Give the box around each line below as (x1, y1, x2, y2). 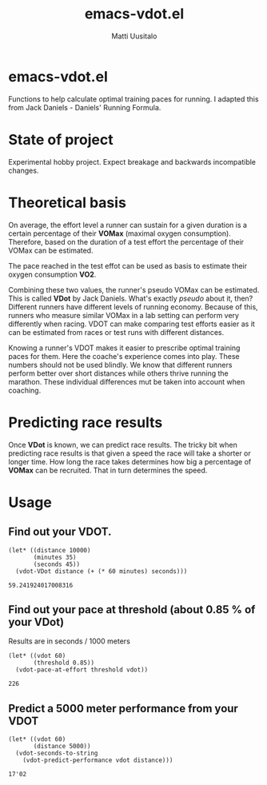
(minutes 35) (33, 553, 78, 561)
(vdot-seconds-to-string (15, 749, 98, 758)
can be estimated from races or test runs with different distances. (8, 327, 225, 337)
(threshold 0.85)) (33, 659, 94, 667)
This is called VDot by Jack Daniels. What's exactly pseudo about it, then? (8, 293, 253, 303)
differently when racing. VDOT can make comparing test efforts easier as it (8, 319, 256, 329)
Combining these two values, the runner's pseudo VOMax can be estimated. (8, 285, 260, 294)
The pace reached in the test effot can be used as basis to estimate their (8, 261, 248, 270)
